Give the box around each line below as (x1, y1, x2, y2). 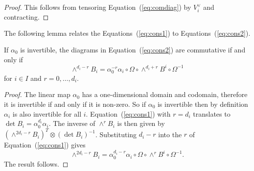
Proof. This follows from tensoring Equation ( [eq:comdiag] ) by (4, 2, 191, 12)
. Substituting (95, 129, 137, 139)
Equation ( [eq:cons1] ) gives (4, 140, 86, 150)
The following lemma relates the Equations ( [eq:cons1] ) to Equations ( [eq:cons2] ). (4, 28, 251, 38)
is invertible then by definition (157, 98, 248, 109)
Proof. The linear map (4, 89, 70, 99)
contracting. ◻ (4, 11, 49, 22)
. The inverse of (48, 118, 95, 128)
